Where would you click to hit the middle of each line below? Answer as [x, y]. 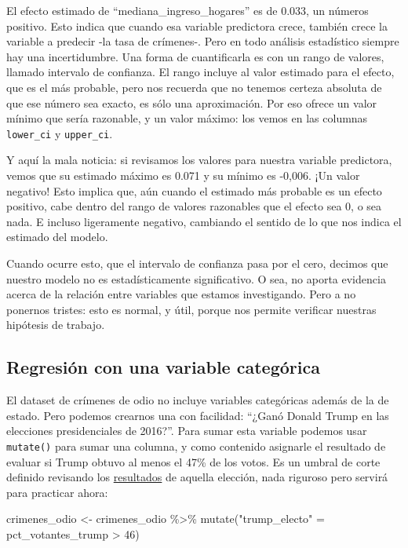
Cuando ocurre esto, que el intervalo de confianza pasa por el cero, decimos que [197, 263]
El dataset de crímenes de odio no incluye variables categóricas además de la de [198, 400]
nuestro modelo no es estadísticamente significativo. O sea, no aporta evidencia [196, 278]
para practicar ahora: [57, 492]
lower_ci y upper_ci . [60, 133]
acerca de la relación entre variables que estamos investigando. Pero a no [181, 294]
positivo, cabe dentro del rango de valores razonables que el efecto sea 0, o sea [194, 206]
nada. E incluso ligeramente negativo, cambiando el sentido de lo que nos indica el [204, 221]
